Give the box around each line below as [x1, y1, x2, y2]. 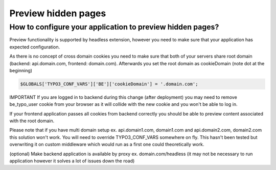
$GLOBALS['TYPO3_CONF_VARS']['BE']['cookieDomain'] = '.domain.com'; [20, 81, 198, 87]
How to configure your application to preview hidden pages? [9, 22, 219, 32]
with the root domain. [9, 118, 55, 124]
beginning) [9, 67, 33, 73]
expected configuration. [9, 44, 60, 50]
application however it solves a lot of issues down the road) [9, 158, 135, 164]
